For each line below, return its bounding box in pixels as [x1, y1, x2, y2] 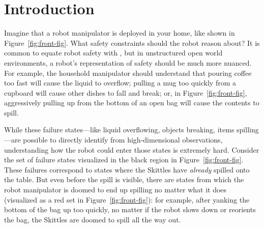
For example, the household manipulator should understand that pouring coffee [4, 67, 252, 78]
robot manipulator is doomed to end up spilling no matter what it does [4, 184, 227, 195]
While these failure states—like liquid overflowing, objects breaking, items [4, 124, 234, 135]
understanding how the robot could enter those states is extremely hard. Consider [4, 144, 259, 155]
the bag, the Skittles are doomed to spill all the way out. [4, 214, 181, 224]
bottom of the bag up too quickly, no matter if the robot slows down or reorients [4, 204, 256, 215]
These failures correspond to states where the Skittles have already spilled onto [4, 164, 250, 175]
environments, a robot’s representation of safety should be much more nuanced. [4, 57, 252, 68]
